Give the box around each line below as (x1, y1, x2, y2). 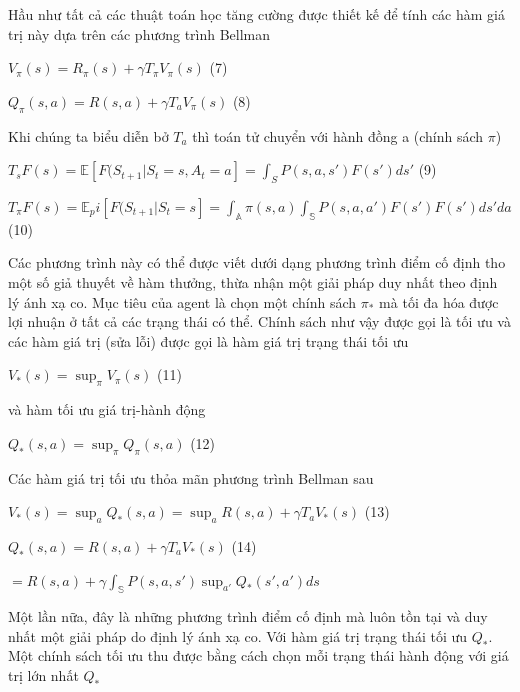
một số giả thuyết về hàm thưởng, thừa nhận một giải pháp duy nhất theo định (8, 271, 498, 292)
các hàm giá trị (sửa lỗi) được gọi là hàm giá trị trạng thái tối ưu (8, 330, 409, 351)
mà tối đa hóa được (379, 291, 499, 312)
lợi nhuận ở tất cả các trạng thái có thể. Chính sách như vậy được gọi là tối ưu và (8, 311, 511, 332)
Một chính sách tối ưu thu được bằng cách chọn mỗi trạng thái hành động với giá (8, 645, 509, 666)
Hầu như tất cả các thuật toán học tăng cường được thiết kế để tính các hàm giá (8, 4, 505, 24)
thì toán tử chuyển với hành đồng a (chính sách (192, 125, 484, 146)
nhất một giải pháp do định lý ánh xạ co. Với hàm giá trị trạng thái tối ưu (8, 625, 468, 646)
